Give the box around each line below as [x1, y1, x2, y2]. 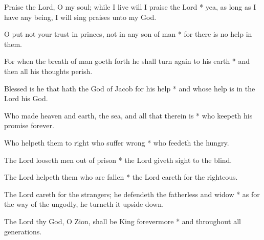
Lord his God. [4, 93, 48, 104]
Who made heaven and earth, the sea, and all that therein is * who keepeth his [4, 110, 253, 121]
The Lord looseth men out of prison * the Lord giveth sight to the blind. [4, 154, 232, 165]
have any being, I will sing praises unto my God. [4, 11, 157, 22]
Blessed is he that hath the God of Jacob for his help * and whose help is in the [4, 83, 255, 93]
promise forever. [4, 120, 54, 131]
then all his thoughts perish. [4, 65, 93, 76]
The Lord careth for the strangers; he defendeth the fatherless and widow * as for [4, 188, 260, 199]
